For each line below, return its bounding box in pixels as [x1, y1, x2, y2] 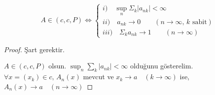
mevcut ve [83, 71, 114, 82]
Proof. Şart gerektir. [4, 44, 65, 54]
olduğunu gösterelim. [130, 61, 193, 71]
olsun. [48, 61, 67, 71]
